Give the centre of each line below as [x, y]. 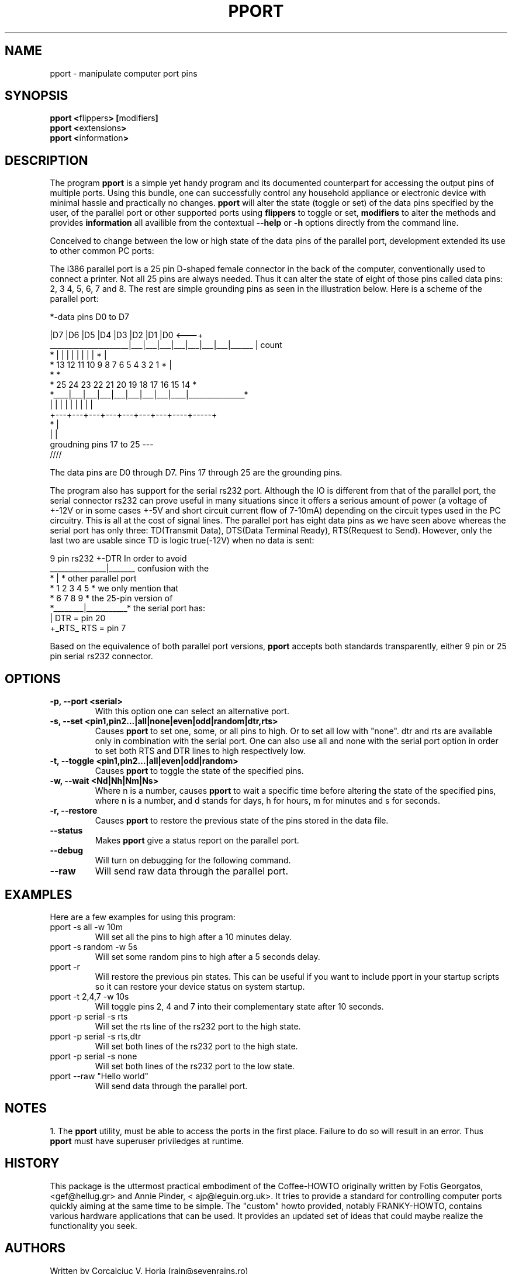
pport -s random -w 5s [94, 946]
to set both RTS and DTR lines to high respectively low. [200, 751]
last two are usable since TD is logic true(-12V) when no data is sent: [182, 540]
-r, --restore [74, 811]
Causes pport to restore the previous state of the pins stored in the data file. [242, 821]
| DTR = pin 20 [78, 618]
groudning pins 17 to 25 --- [102, 445]
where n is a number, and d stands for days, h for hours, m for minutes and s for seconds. [267, 801]
